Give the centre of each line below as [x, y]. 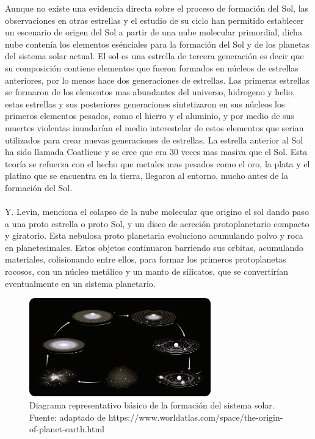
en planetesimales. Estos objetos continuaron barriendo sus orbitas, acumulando [154, 247]
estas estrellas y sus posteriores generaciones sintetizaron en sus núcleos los [145, 103]
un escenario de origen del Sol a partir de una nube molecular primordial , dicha [154, 32]
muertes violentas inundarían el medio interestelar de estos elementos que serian [154, 127]
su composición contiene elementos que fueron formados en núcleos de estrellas [152, 67]
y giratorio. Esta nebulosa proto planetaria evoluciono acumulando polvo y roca [154, 235]
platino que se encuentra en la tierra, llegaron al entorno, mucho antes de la [147, 176]
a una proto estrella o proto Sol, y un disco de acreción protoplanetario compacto [157, 223]
